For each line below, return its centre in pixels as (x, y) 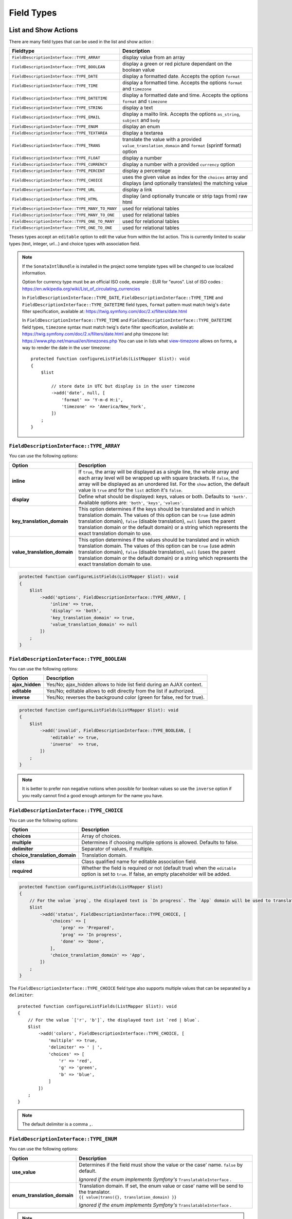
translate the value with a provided (162, 139)
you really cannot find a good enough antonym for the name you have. (93, 795)
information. (34, 273)
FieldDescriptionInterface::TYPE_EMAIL (56, 117)
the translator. (95, 1192)
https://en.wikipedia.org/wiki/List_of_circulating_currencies (81, 289)
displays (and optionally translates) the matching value (185, 183)
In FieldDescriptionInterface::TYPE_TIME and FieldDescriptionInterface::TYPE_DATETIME (127, 320)
